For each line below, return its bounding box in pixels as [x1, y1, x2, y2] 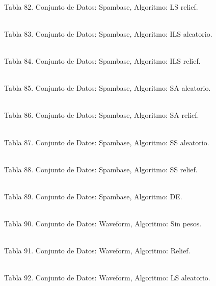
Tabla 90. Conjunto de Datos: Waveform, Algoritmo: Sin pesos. [4, 218, 202, 229]
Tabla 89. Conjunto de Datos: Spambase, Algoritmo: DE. [4, 191, 182, 201]
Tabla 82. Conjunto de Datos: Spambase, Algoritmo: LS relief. [4, 1, 198, 12]
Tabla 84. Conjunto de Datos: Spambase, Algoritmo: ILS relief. [4, 55, 201, 66]
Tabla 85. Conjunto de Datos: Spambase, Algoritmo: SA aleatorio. [4, 83, 211, 93]
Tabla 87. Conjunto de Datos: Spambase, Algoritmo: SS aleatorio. [4, 137, 209, 147]
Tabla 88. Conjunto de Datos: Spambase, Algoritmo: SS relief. [4, 164, 198, 174]
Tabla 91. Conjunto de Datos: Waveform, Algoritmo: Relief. [4, 245, 191, 256]
